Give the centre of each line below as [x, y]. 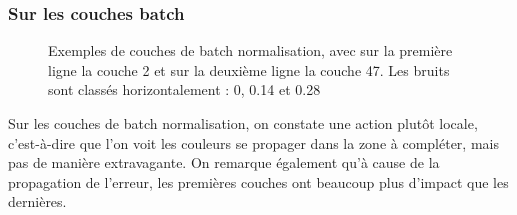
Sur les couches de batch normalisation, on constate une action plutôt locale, [243, 123]
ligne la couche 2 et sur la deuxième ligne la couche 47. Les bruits [249, 69]
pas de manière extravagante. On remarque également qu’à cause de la [224, 162]
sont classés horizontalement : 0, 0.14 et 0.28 [184, 89]
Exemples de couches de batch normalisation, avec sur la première [250, 50]
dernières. [37, 201]
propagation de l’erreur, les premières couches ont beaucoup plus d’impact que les [258, 181]
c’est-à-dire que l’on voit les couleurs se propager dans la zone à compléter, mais [253, 142]
